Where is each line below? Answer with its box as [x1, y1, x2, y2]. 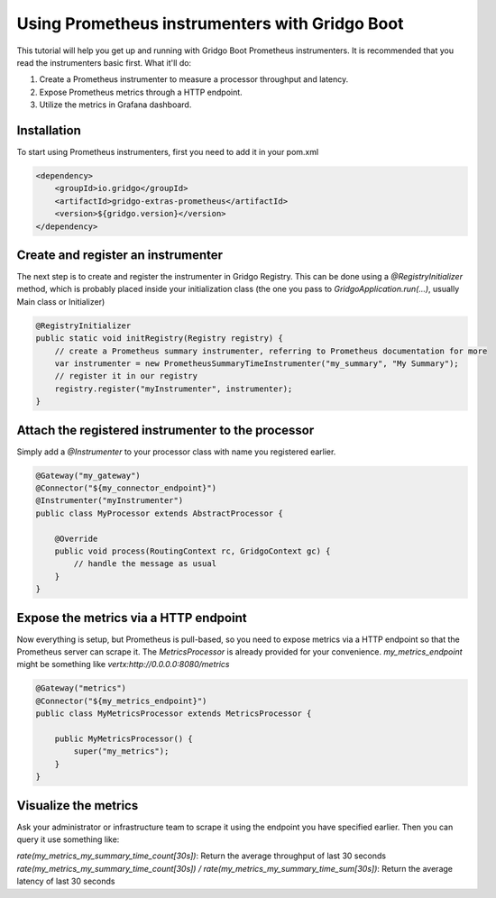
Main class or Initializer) [16, 296, 106, 307]
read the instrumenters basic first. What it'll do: [16, 57, 192, 68]
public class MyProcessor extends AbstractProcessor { [35, 508, 283, 518]
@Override [54, 533, 98, 544]
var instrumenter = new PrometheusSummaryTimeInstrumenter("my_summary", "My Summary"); [54, 359, 459, 369]
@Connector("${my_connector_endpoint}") [35, 483, 216, 493]
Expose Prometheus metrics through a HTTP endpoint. [39, 87, 243, 97]
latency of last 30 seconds [16, 875, 115, 887]
